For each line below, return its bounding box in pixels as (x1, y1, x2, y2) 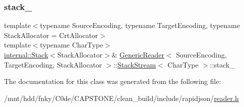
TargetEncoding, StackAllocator (4, 59, 102, 69)
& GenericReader (111, 49, 165, 59)
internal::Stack (4, 49, 48, 59)
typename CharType (40, 39, 103, 50)
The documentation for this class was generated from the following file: (4, 76, 221, 86)
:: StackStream (113, 59, 156, 69)
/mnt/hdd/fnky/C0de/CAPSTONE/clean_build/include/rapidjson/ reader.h (4, 92, 239, 103)
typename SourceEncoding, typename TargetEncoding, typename (40, 20, 240, 30)
